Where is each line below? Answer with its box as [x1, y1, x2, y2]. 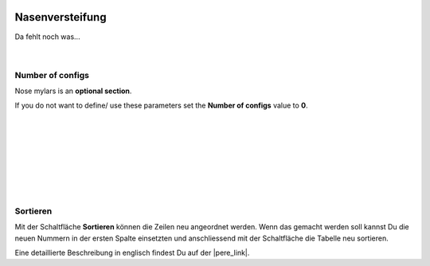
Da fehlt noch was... [14, 32, 80, 41]
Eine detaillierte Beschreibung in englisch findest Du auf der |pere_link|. [14, 248, 250, 258]
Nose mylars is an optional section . [14, 86, 132, 96]
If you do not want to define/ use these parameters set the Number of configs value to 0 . [14, 100, 308, 111]
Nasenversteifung [14, 10, 107, 24]
